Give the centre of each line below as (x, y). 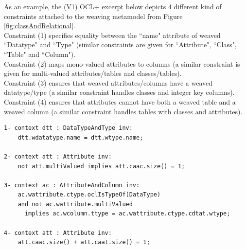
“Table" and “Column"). (40, 54)
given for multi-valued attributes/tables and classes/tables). (93, 73)
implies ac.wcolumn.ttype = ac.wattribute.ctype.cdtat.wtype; (127, 214)
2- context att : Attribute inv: (58, 156)
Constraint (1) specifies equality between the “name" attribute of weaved (112, 35)
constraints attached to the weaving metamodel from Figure (93, 16)
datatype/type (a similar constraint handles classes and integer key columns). (119, 92)
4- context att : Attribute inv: (58, 233)
